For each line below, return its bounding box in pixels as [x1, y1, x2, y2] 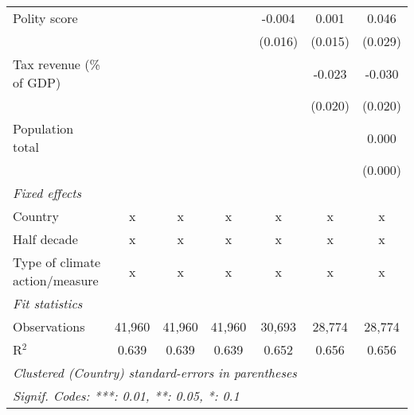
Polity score [13, 9, 78, 27]
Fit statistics [13, 294, 83, 312]
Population [13, 119, 74, 138]
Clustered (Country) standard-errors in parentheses [13, 363, 297, 382]
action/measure [13, 271, 99, 289]
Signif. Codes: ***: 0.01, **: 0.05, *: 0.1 [13, 386, 240, 405]
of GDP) [13, 73, 61, 91]
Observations [13, 317, 85, 335]
